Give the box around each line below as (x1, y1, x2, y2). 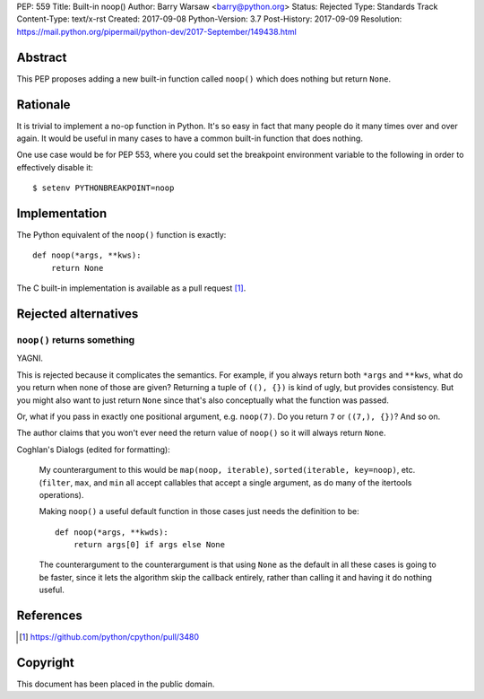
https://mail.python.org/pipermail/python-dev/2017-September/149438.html (16, 26, 298, 37)
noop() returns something (16, 334, 135, 346)
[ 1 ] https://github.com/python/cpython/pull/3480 (19, 632, 200, 642)
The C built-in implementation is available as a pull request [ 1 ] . (16, 283, 246, 293)
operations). (39, 489, 84, 500)
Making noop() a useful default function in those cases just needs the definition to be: (39, 506, 359, 517)
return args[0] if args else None (73, 539, 226, 550)
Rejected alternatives (16, 306, 139, 322)
